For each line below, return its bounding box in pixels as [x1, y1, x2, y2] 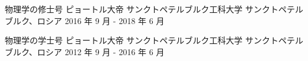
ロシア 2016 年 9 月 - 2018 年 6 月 [37, 14, 165, 26]
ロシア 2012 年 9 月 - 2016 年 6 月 [37, 45, 165, 57]
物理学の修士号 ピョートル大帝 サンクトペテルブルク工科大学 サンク [5, 3, 271, 15]
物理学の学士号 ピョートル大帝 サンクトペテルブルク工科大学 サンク [5, 34, 271, 46]
